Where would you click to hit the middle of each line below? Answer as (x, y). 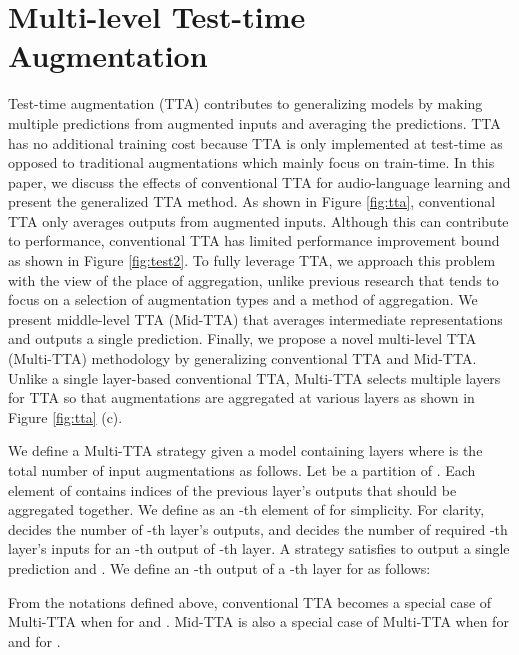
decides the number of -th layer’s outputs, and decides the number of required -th (258, 528)
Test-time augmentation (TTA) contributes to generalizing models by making (245, 103)
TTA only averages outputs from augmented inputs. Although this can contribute (258, 220)
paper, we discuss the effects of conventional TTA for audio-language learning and (259, 181)
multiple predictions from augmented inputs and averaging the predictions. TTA (254, 122)
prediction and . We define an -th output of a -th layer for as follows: (219, 567)
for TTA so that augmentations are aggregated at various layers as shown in (241, 397)
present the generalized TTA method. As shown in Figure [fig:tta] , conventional (252, 201)
